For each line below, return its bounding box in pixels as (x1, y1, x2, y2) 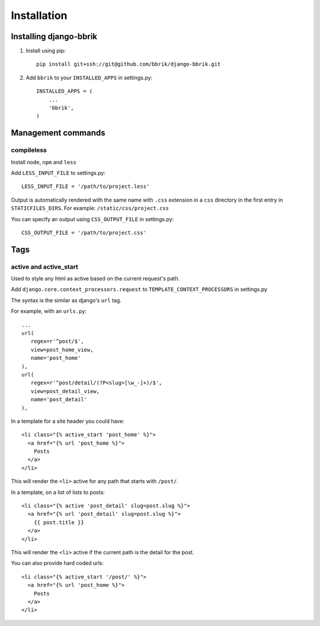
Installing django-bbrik (11, 31, 98, 41)
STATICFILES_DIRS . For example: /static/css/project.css (11, 205, 169, 212)
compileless (11, 146, 47, 154)
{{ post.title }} (33, 519, 84, 526)
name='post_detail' (30, 396, 88, 403)
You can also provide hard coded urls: (11, 560, 104, 567)
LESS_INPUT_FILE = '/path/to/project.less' (21, 183, 150, 190)
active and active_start (11, 263, 78, 271)
